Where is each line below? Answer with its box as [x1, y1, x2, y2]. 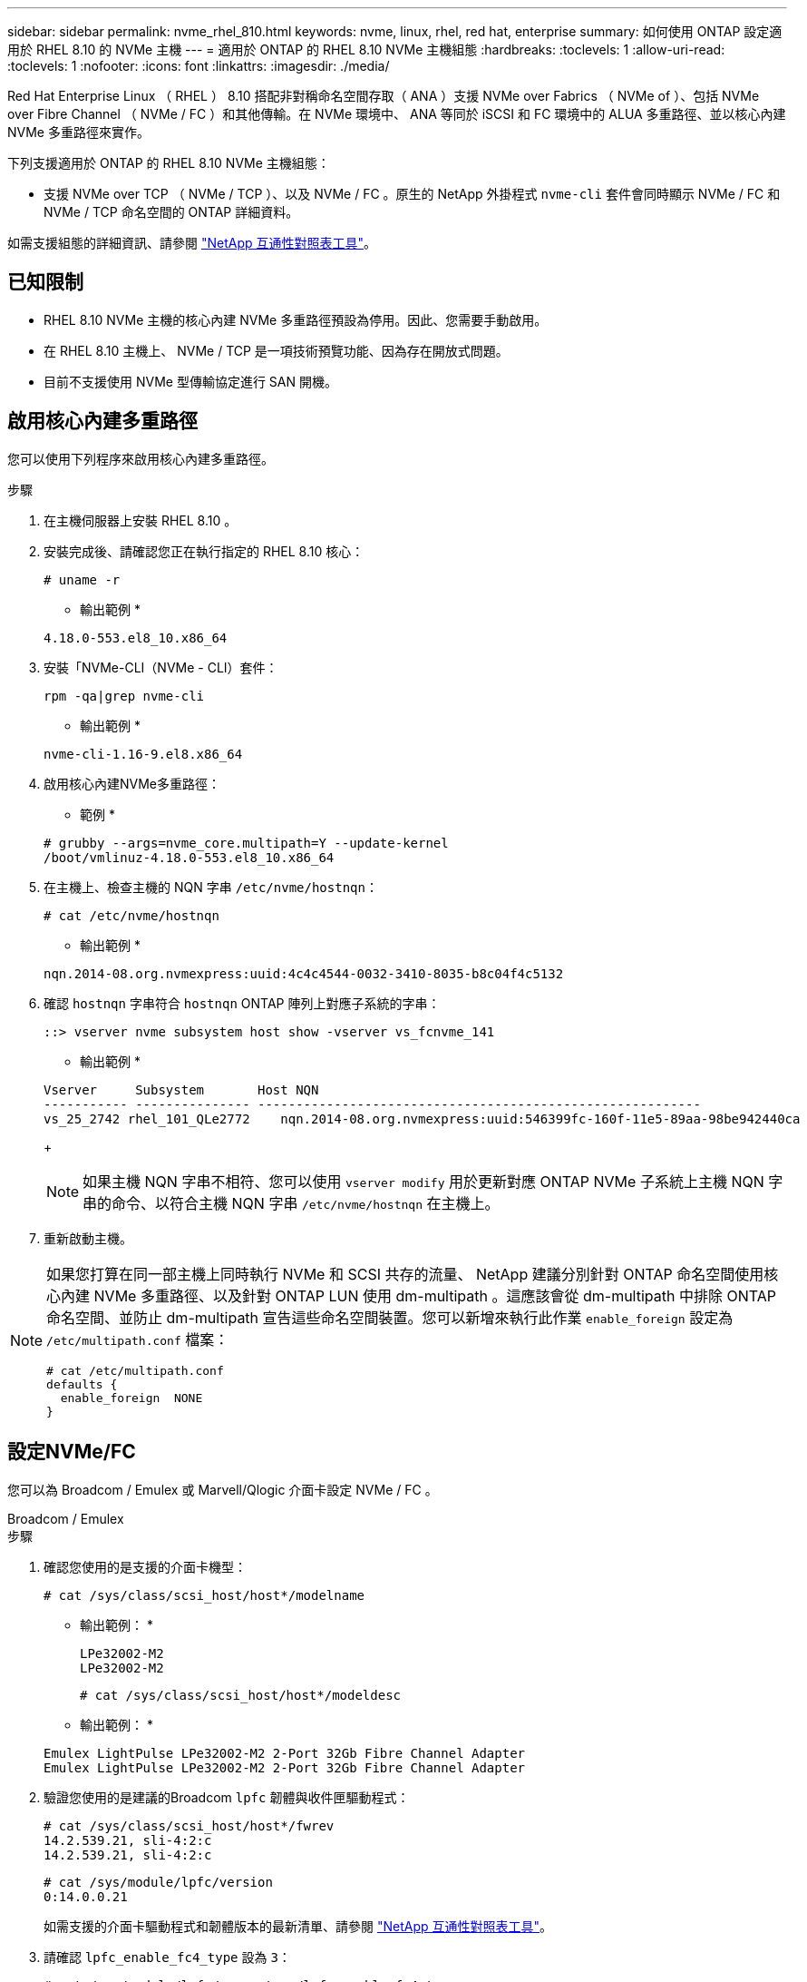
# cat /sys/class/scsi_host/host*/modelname [44, 1587, 365, 1603]
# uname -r [44, 572, 121, 587]
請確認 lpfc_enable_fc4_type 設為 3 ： [44, 1948, 291, 1965]
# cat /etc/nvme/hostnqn [44, 908, 219, 923]
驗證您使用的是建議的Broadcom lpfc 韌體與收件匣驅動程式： [44, 1789, 410, 1805]
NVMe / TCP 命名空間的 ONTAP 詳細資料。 [44, 204, 299, 220]
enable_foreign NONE [60, 1390, 203, 1405]
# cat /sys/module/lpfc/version [44, 1874, 273, 1889]
